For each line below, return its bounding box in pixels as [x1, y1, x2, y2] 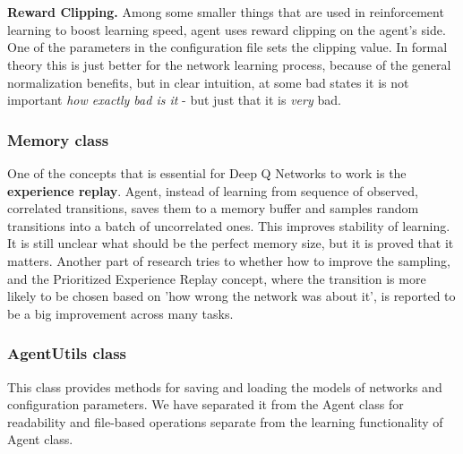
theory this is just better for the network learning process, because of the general [7, 55, 451, 73]
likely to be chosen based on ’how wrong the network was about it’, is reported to [7, 287, 456, 305]
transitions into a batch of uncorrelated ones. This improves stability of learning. [7, 216, 450, 235]
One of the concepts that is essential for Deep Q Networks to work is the [7, 163, 407, 182]
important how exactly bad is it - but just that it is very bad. [7, 90, 341, 109]
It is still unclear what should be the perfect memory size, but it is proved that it [7, 234, 454, 253]
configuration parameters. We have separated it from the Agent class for [7, 395, 404, 414]
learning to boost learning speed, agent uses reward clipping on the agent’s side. [7, 20, 446, 39]
